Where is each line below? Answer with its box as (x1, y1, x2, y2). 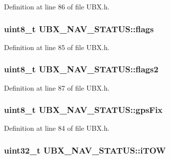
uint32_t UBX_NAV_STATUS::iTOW (4, 144, 166, 156)
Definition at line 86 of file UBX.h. (4, 1, 110, 11)
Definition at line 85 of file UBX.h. (4, 42, 110, 52)
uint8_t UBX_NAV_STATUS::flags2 (4, 63, 159, 75)
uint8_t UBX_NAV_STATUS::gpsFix (4, 104, 163, 116)
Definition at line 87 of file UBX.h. (4, 82, 110, 93)
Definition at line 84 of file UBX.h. (4, 123, 110, 133)
